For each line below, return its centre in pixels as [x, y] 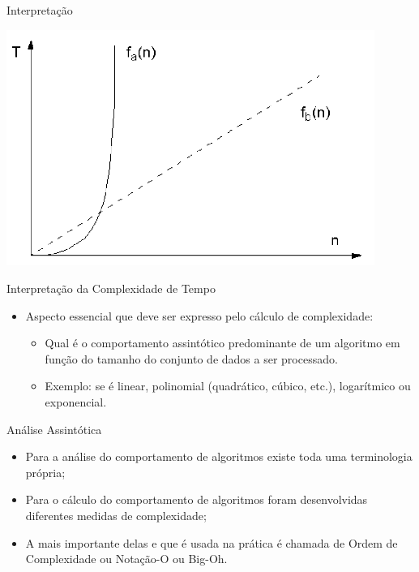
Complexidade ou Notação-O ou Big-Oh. [126, 559]
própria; [45, 472]
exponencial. [76, 402]
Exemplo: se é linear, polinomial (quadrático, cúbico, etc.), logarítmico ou [228, 386]
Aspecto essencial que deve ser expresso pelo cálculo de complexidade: [199, 315]
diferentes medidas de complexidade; [116, 515]
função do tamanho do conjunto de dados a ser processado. [191, 358]
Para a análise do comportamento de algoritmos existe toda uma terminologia [219, 456]
